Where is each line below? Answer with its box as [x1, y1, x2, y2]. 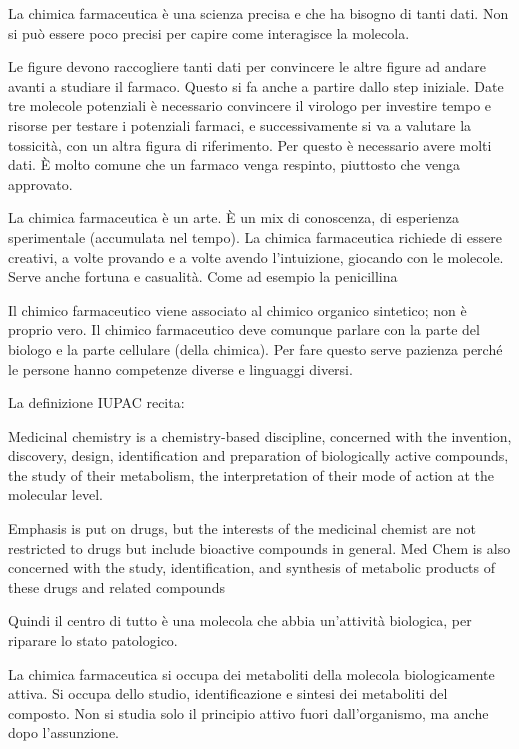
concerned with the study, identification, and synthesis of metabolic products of [8, 557, 496, 578]
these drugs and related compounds [8, 576, 225, 597]
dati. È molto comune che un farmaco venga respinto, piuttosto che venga [8, 154, 460, 175]
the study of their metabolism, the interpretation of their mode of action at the [8, 464, 495, 485]
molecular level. [8, 484, 103, 505]
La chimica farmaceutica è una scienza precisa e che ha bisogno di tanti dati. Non [8, 3, 509, 23]
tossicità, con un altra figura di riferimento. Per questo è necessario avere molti [8, 134, 492, 155]
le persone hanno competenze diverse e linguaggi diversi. [8, 358, 353, 379]
